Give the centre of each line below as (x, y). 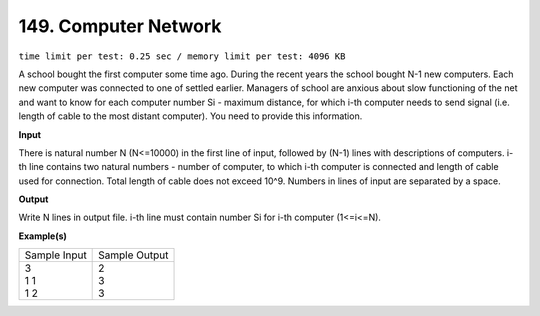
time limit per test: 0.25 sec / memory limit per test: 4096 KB (182, 56)
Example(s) (42, 236)
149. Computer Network (120, 26)
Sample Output (133, 255)
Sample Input (55, 255)
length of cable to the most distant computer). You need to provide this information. (190, 116)
